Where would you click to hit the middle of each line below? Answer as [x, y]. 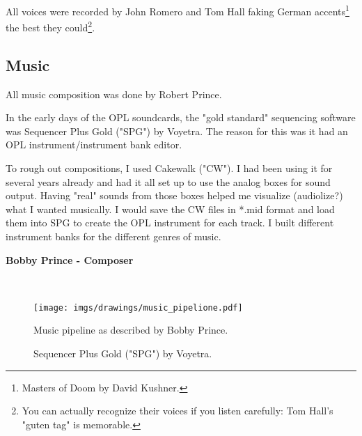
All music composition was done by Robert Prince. [114, 94]
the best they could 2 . [50, 26]
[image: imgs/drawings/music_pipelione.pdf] [138, 307]
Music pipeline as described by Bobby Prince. [131, 330]
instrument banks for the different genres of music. [113, 236]
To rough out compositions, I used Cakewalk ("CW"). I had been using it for [169, 168]
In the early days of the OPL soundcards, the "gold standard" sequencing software [181, 117]
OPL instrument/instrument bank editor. [94, 145]
